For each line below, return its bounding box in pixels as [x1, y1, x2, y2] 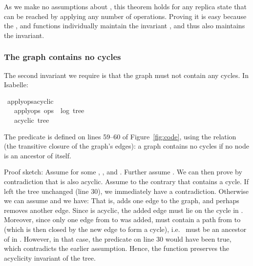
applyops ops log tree [14, 105, 84, 115]
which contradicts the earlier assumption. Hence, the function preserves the [4, 243, 230, 253]
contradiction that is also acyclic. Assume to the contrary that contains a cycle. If [4, 176, 249, 186]
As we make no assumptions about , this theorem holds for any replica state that [4, 1, 247, 11]
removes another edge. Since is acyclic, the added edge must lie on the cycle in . [4, 205, 243, 215]
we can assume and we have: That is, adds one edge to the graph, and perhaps [4, 195, 239, 206]
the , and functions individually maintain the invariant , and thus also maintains [4, 20, 245, 31]
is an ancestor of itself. [4, 150, 71, 160]
